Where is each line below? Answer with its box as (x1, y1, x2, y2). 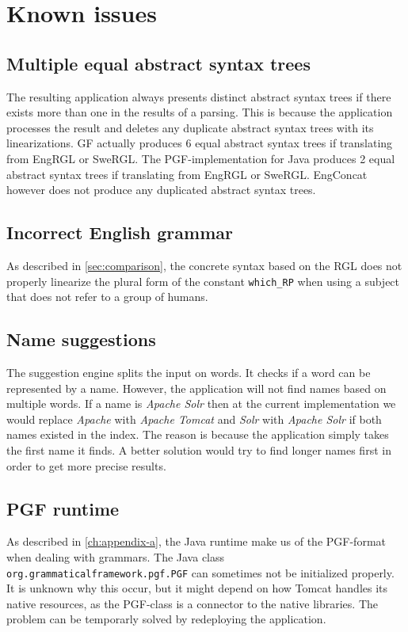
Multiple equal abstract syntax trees (6, 51, 311, 75)
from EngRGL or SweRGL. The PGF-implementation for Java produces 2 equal (6, 150, 395, 166)
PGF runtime (6, 496, 120, 520)
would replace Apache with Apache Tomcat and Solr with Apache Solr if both (6, 410, 382, 427)
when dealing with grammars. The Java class (6, 548, 225, 565)
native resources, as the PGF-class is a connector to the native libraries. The (6, 595, 378, 611)
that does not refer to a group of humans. (6, 288, 208, 305)
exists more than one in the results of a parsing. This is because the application (6, 104, 393, 120)
